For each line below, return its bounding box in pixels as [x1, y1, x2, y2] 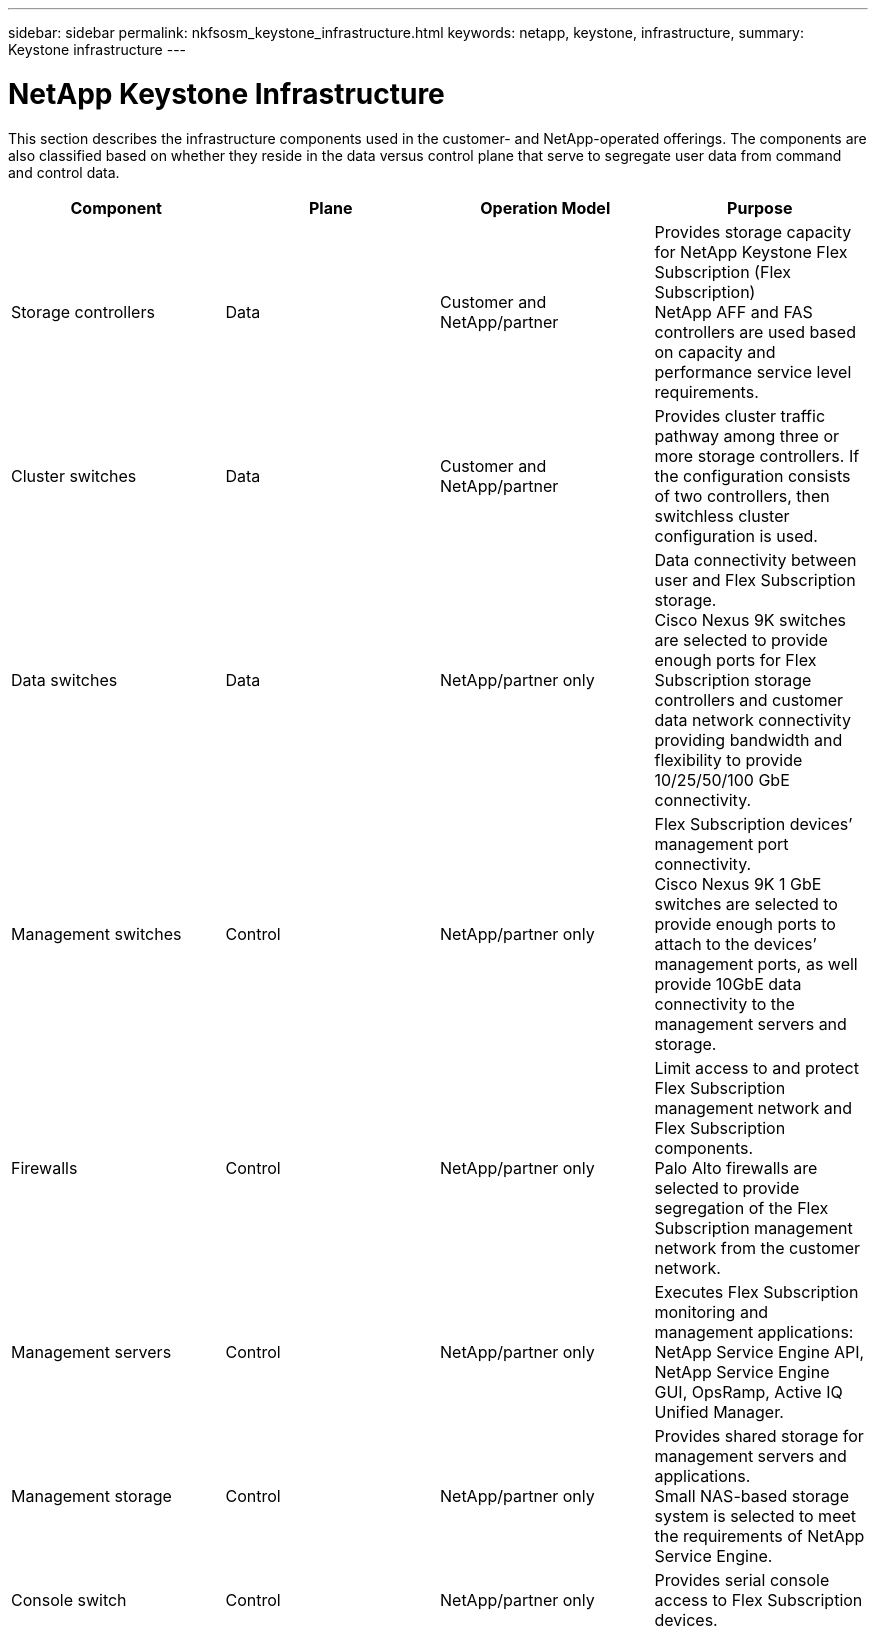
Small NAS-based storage [654, 1485, 850, 1506]
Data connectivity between [654, 549, 857, 570]
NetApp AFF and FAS [654, 301, 813, 322]
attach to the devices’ [654, 933, 817, 954]
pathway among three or [654, 425, 840, 446]
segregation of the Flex [654, 1197, 829, 1218]
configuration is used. [654, 525, 818, 546]
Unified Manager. [654, 1401, 784, 1422]
